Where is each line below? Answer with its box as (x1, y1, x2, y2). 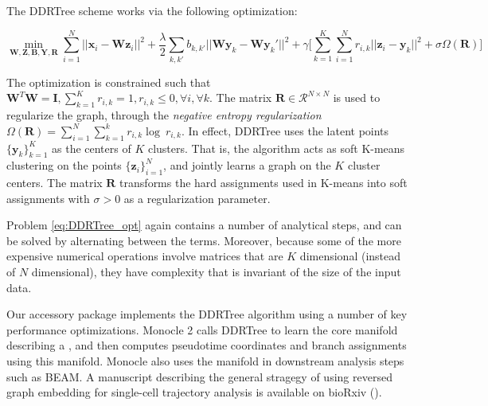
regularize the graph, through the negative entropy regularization (6, 107, 322, 123)
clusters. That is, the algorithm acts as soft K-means (147, 139, 405, 156)
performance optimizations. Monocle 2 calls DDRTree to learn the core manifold (6, 321, 398, 338)
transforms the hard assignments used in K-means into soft (119, 174, 408, 191)
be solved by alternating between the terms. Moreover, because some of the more (6, 232, 401, 248)
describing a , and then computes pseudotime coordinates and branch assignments (6, 337, 407, 353)
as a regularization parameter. (123, 189, 271, 206)
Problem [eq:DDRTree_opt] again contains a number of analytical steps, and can (6, 217, 402, 233)
